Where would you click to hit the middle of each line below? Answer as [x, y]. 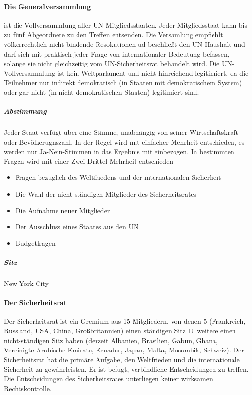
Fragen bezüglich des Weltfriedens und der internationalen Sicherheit [118, 177]
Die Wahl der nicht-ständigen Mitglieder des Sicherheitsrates [106, 194]
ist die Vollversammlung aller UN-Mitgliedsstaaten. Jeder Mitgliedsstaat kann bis [126, 25]
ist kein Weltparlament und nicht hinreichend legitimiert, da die [153, 73]
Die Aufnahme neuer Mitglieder [63, 210]
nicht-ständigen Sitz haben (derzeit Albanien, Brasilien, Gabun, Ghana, [111, 340]
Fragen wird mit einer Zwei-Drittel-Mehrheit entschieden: [90, 161]
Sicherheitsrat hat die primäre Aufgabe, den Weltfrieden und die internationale [122, 359]
